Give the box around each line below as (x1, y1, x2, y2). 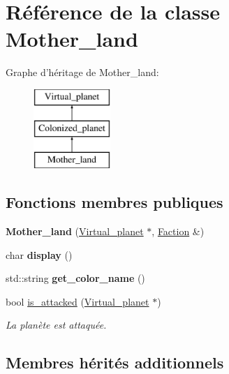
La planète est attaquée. (6, 317, 107, 332)
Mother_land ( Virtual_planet (6, 224, 144, 239)
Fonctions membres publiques (6, 191, 223, 213)
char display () (6, 247, 73, 262)
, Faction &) (152, 224, 205, 239)
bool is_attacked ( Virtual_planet (6, 294, 149, 308)
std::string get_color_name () (6, 271, 145, 285)
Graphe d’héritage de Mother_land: (6, 65, 159, 80)
